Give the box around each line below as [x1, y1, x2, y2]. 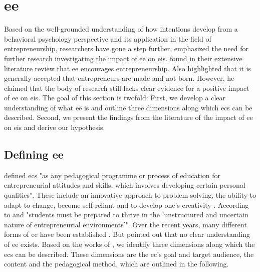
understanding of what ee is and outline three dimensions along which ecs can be [4, 102, 252, 112]
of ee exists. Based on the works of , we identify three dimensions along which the [4, 239, 255, 249]
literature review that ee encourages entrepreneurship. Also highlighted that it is [4, 63, 251, 73]
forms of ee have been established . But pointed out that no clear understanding [4, 229, 250, 239]
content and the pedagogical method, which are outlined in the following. [4, 258, 229, 269]
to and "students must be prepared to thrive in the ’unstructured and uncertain [4, 209, 248, 220]
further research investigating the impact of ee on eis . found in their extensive [4, 53, 242, 63]
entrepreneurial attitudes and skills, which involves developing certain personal [4, 180, 245, 190]
